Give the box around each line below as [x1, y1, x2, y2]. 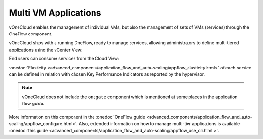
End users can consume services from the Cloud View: [9, 56, 119, 62]
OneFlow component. [9, 31, 53, 36]
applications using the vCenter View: [9, 47, 83, 52]
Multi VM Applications [9, 7, 102, 18]
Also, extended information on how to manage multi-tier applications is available [78, 121, 240, 126]
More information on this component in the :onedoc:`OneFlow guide [9, 114, 146, 120]
